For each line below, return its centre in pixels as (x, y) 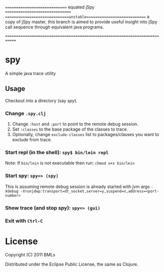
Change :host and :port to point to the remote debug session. (75, 124)
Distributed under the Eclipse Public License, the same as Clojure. (72, 264)
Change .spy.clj (26, 113)
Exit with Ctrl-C (24, 221)
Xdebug (12, 191)
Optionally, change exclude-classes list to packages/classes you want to (86, 135)
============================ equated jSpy (50, 7)
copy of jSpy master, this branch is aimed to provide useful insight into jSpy (81, 22)
